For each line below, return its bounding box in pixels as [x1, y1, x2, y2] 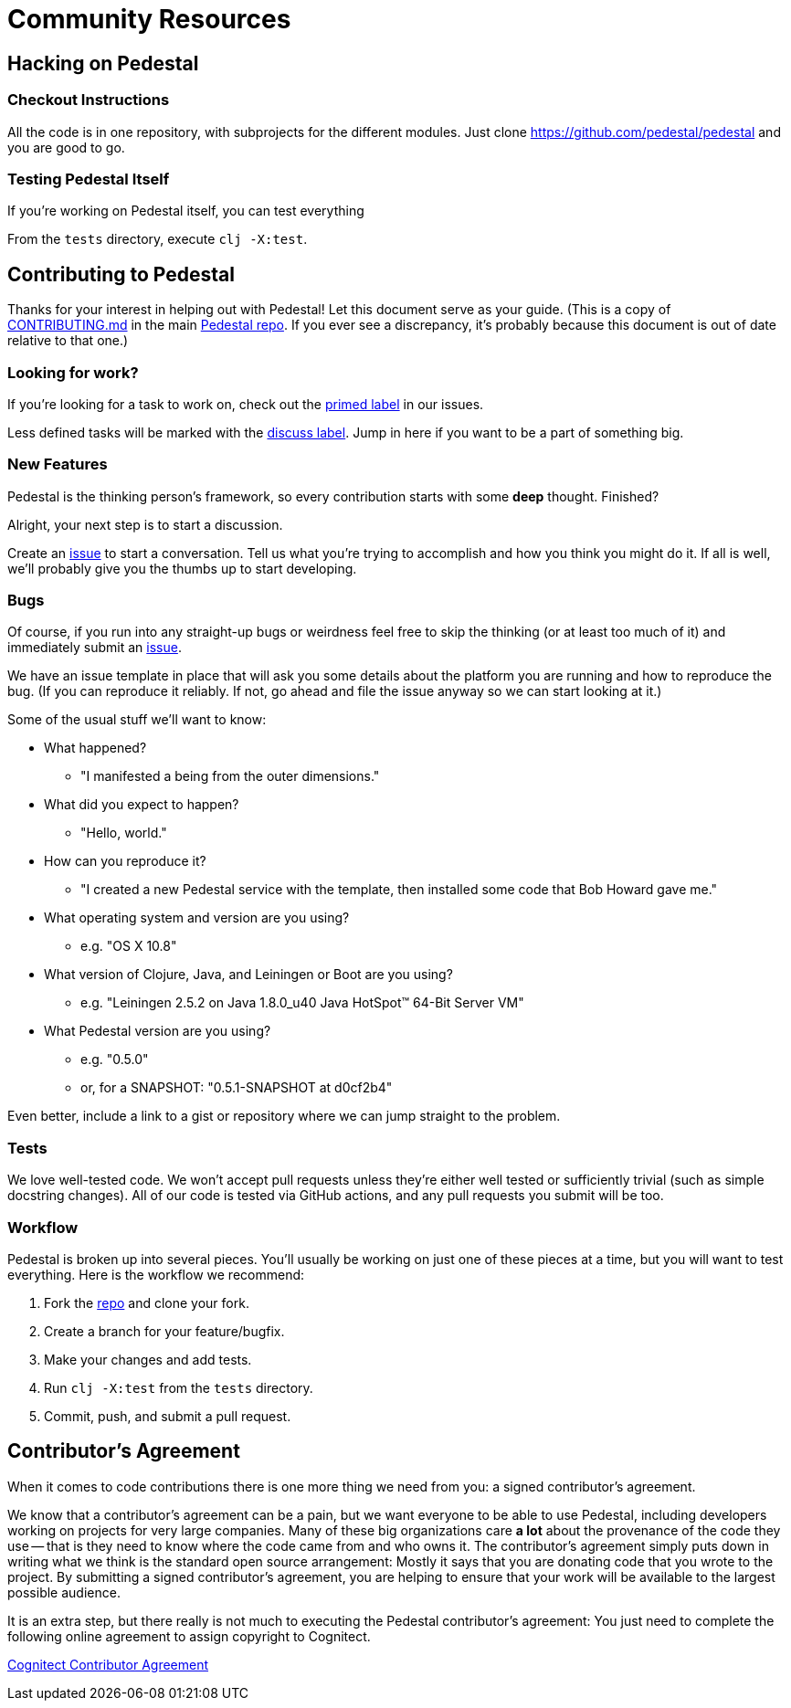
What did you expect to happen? [44, 796, 239, 813]
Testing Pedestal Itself [7, 169, 170, 188]
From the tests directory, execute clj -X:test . [7, 231, 308, 248]
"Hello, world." [80, 825, 167, 841]
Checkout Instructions [7, 90, 170, 110]
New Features [7, 455, 108, 474]
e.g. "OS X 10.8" [80, 938, 177, 954]
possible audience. [7, 1584, 121, 1600]
